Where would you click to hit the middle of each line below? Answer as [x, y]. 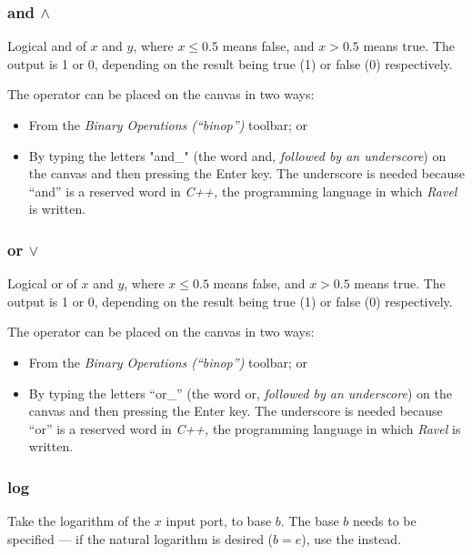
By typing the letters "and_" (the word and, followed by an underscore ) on [237, 155]
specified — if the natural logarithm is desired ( [141, 538]
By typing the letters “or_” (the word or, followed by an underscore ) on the [240, 393]
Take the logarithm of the [79, 521]
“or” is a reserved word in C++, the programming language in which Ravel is [245, 428]
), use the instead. [351, 538]
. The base [310, 521]
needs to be [385, 521]
